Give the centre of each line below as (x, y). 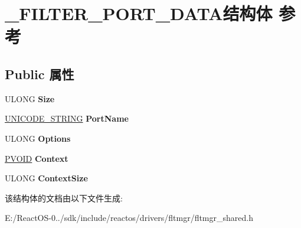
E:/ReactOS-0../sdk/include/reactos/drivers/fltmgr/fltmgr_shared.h (129, 218)
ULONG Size (30, 98)
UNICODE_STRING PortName (67, 118)
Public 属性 (40, 74)
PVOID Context (37, 158)
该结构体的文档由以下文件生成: (64, 198)
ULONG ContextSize (46, 178)
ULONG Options (38, 138)
